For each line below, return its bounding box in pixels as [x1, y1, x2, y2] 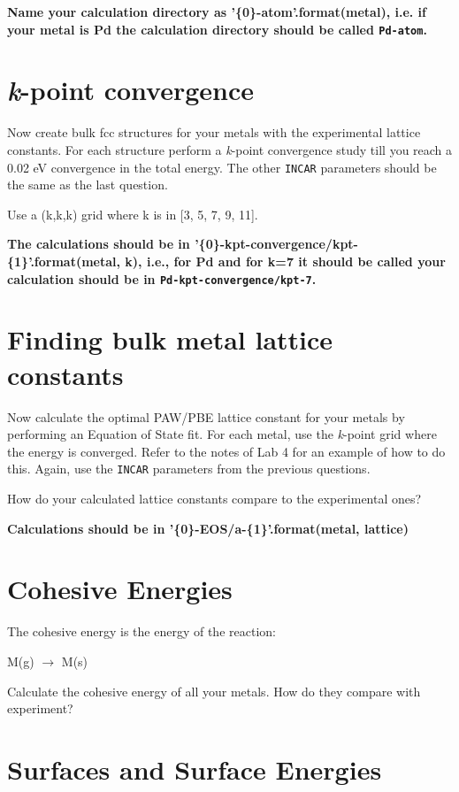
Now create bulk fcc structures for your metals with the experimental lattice [7, 123, 421, 142]
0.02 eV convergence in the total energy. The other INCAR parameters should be [7, 158, 437, 176]
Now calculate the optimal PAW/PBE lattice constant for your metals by [7, 407, 405, 426]
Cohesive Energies [7, 571, 233, 607]
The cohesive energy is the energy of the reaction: [7, 622, 276, 641]
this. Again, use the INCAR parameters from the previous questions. [7, 459, 371, 478]
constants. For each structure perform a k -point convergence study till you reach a [7, 140, 453, 158]
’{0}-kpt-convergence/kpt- [195, 235, 358, 253]
